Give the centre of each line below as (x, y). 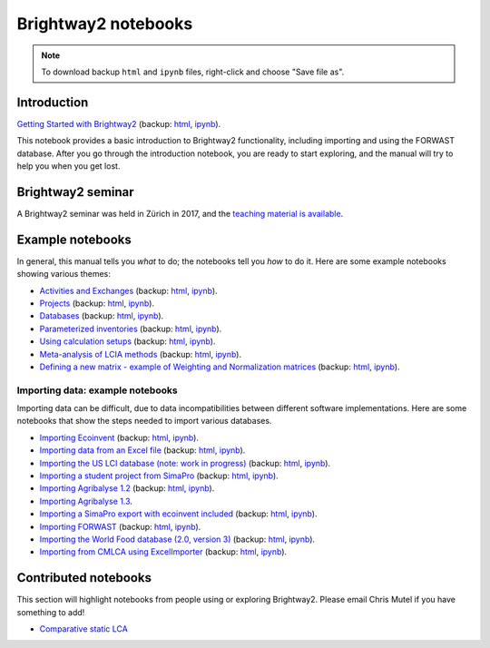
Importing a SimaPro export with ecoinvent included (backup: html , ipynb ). (178, 514)
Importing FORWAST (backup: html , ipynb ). (120, 526)
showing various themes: (64, 274)
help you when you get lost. (69, 166)
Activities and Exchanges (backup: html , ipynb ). (128, 290)
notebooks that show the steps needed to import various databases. (144, 421)
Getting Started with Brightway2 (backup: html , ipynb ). (119, 123)
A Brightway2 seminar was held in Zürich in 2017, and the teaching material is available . (180, 213)
